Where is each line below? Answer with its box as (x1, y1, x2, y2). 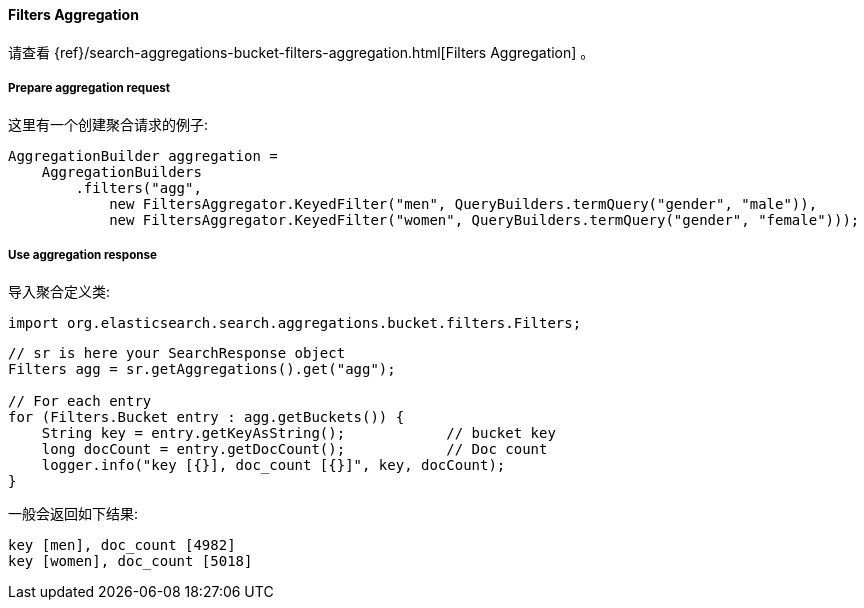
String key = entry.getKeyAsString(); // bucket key (41, 425, 556, 442)
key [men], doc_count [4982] (8, 537, 236, 554)
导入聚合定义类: (8, 283, 111, 301)
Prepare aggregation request (8, 81, 171, 95)
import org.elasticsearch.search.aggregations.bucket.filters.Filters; (8, 315, 582, 332)
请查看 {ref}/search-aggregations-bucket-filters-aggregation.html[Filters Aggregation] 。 (8, 43, 595, 61)
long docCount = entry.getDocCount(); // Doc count (41, 441, 548, 458)
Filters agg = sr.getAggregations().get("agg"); (8, 361, 396, 378)
